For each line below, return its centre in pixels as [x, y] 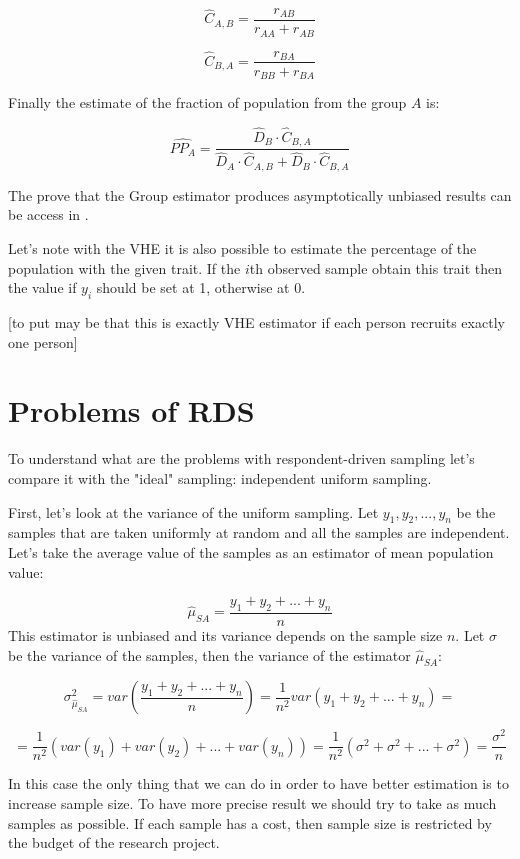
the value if [42, 287]
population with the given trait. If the [124, 267]
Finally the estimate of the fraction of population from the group [207, 102]
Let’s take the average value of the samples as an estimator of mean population [251, 551]
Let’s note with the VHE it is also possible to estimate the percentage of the [242, 248]
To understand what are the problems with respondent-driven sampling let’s [241, 458]
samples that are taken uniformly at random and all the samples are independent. [259, 532]
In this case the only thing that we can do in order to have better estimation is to [258, 783]
